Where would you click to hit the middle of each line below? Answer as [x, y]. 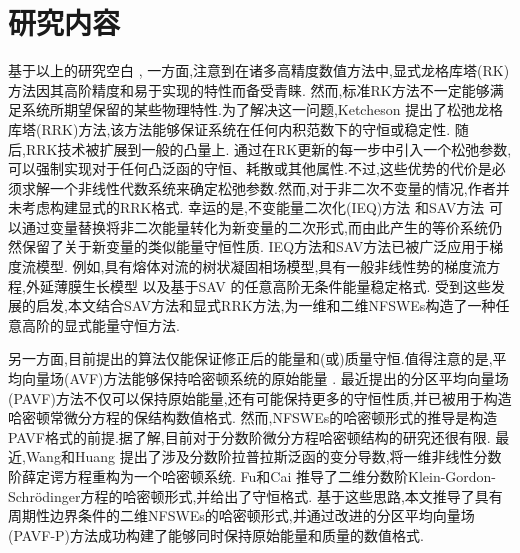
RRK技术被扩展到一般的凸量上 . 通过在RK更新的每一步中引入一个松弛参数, [268, 148]
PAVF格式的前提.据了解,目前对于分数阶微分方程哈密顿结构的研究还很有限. [249, 436]
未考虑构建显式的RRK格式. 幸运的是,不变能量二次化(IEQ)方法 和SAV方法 [246, 207]
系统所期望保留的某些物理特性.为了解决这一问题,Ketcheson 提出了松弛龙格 [262, 109]
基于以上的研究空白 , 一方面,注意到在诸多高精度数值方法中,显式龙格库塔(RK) [259, 70]
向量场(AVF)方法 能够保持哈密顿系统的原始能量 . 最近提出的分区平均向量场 [265, 378]
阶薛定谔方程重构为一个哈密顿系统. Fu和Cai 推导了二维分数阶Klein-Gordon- [252, 476]
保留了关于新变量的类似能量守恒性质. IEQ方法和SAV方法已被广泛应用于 [255, 246]
